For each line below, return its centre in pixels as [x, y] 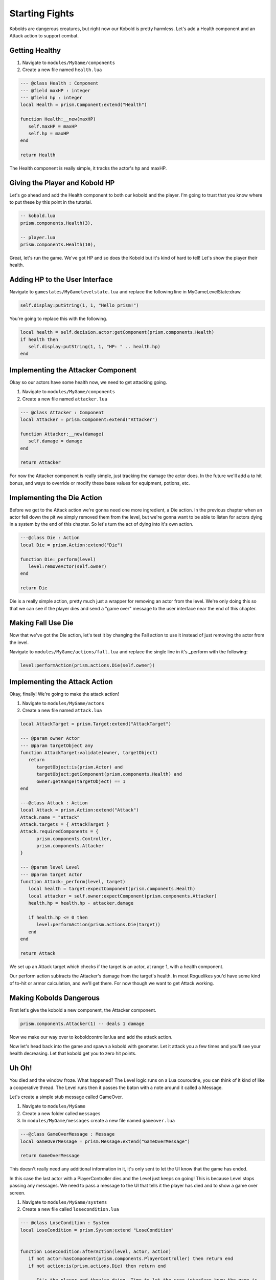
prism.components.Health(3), [57, 223]
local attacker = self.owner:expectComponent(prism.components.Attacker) [123, 896]
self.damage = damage [55, 441]
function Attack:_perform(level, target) [73, 882]
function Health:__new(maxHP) [58, 119]
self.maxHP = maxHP [53, 126]
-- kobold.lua [38, 216]
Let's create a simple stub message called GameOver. [66, 1097]
